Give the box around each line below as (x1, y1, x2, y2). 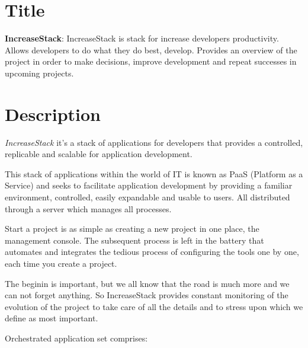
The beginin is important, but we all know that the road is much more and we (5, 277, 290, 289)
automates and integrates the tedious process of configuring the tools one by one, (5, 245, 299, 258)
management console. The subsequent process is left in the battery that (5, 234, 264, 246)
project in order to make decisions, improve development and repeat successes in (5, 55, 297, 68)
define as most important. (5, 312, 98, 324)
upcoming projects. (5, 66, 74, 79)
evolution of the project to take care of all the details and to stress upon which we (5, 300, 303, 312)
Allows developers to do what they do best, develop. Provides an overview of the (5, 43, 297, 56)
